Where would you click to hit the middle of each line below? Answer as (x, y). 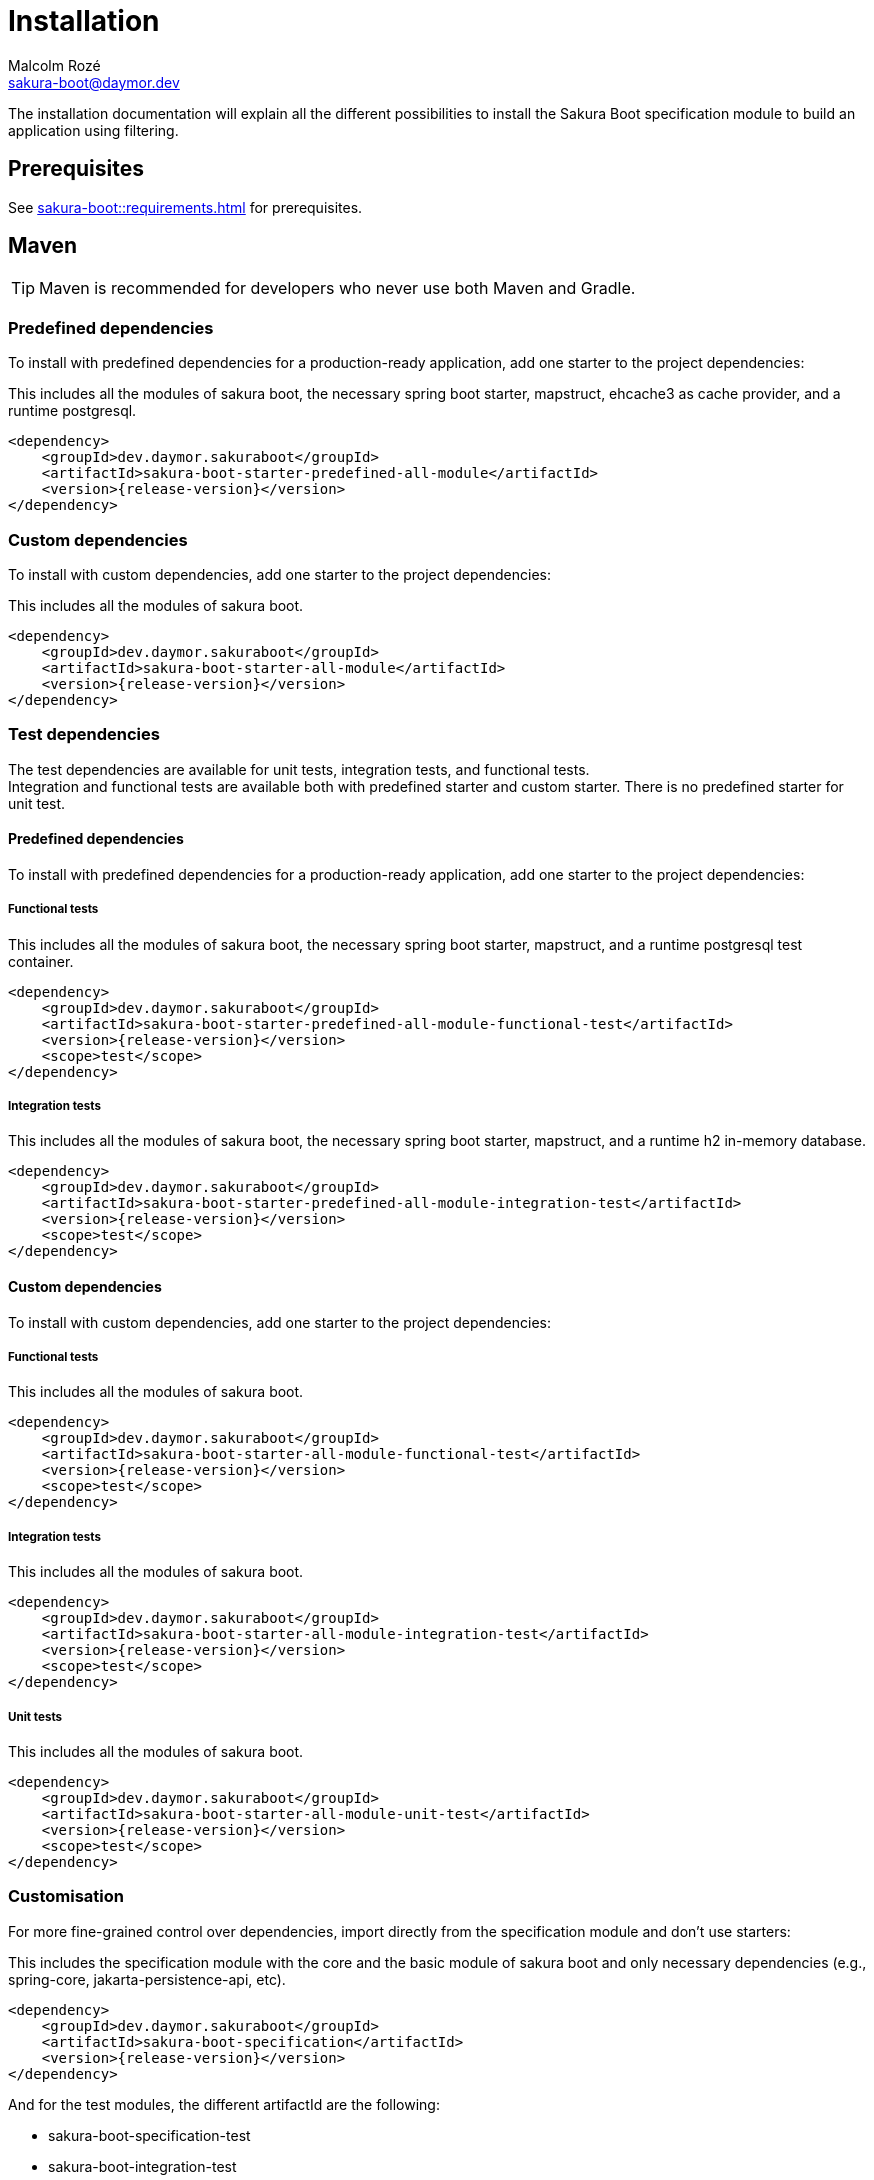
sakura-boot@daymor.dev (94, 82)
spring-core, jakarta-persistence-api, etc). (147, 1979)
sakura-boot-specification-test (149, 2135)
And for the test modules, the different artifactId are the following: (224, 2104)
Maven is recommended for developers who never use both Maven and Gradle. (337, 288)
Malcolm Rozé (54, 65)
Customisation (66, 1896)
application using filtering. (93, 130)
